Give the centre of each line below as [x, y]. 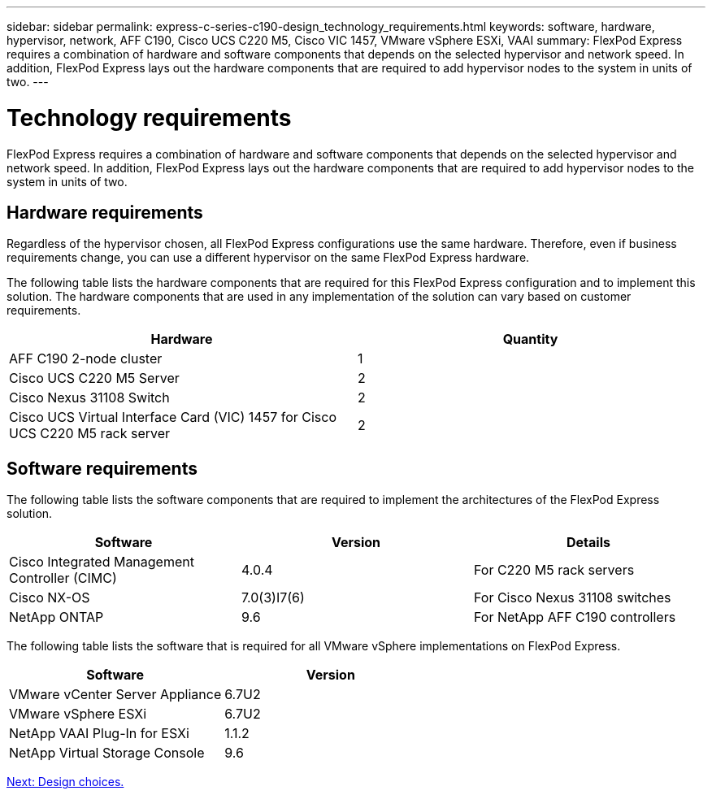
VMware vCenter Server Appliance [115, 695]
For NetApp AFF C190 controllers [575, 617]
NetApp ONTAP [56, 617]
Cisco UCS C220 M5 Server [94, 378]
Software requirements [102, 468]
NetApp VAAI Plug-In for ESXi [99, 734]
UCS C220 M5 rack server [90, 434]
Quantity [530, 339]
